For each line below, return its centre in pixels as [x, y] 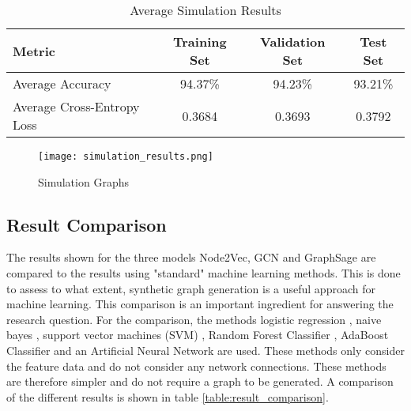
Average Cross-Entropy [76, 106]
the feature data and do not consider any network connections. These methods [196, 366]
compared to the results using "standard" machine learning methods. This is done [204, 273]
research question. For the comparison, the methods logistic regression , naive [194, 319]
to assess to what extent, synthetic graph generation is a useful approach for [191, 288]
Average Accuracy [62, 83]
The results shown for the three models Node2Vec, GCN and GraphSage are [191, 257]
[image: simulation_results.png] [126, 156]
